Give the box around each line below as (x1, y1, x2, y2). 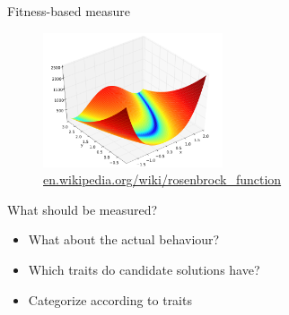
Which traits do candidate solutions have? (28, 260, 260, 278)
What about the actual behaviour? (28, 230, 220, 249)
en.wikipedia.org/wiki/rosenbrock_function (43, 170, 282, 189)
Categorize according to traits (28, 290, 192, 309)
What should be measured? (7, 200, 158, 218)
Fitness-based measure (7, 2, 131, 20)
